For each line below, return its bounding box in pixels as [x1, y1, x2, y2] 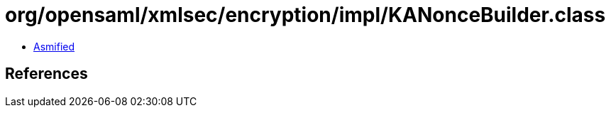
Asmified [33, 40, 75, 53]
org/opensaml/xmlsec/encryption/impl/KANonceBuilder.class [5, 3, 606, 27]
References [5, 65, 88, 83]
